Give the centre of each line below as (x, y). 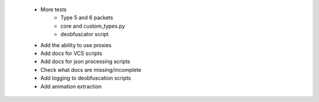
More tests (54, 9)
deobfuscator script (84, 34)
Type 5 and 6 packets (87, 18)
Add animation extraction (71, 86)
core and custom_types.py (93, 26)
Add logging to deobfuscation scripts (86, 78)
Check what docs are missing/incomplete (91, 70)
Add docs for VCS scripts (71, 53)
